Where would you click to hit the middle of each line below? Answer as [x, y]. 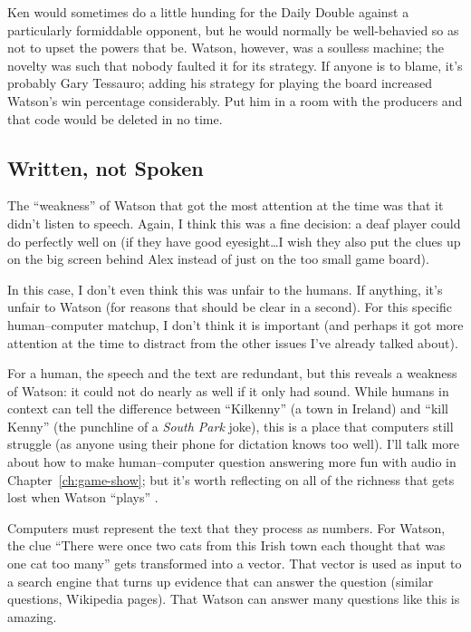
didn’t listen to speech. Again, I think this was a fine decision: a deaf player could [234, 223]
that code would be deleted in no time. [115, 118]
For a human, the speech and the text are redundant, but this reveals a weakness [232, 373]
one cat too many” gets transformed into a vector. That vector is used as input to [235, 564]
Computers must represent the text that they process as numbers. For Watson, [226, 527]
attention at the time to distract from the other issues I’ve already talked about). [233, 342]
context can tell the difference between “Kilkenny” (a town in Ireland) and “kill [228, 408]
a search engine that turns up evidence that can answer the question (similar [221, 581]
